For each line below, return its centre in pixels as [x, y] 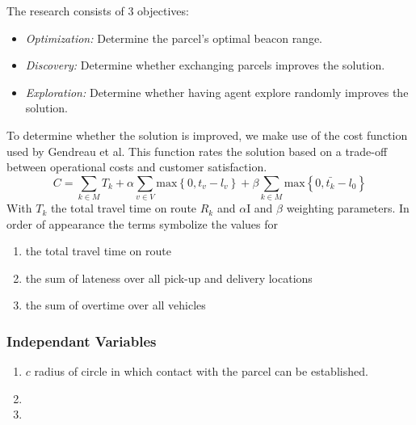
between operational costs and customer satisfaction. [137, 167]
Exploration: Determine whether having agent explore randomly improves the [217, 92]
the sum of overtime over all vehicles [116, 305]
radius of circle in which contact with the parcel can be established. [201, 371]
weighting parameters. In [348, 208]
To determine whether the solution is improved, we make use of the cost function [207, 135]
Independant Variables [82, 341]
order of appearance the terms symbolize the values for [143, 223]
